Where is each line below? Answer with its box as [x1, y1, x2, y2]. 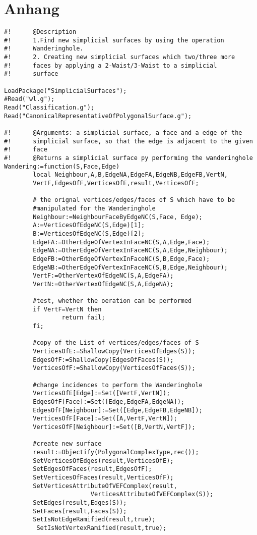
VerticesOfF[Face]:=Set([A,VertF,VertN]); [33, 415, 177, 422]
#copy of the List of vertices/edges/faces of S [33, 339, 199, 347]
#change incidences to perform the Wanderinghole [33, 381, 203, 389]
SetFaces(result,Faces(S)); [33, 507, 127, 515]
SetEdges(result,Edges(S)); [33, 499, 127, 506]
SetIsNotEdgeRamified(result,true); [33, 516, 156, 523]
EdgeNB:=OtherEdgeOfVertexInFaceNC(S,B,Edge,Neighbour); [33, 263, 228, 271]
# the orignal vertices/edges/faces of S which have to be [33, 196, 235, 204]
